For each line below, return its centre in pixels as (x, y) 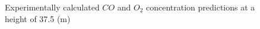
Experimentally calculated (52, 7)
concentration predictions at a (201, 7)
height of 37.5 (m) (38, 18)
